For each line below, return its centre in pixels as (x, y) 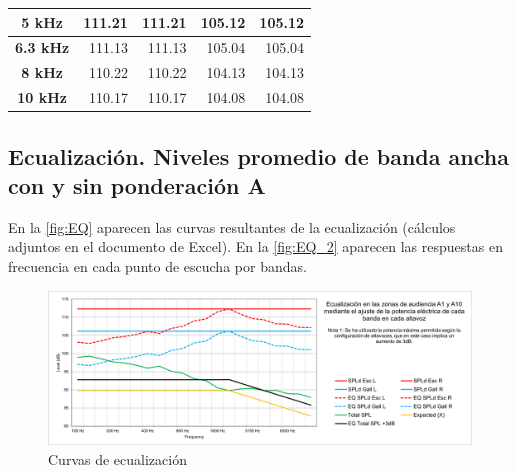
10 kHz (42, 97)
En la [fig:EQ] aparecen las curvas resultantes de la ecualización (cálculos (232, 226)
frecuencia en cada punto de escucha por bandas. (157, 265)
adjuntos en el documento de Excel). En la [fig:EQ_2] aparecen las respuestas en (255, 246)
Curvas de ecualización (117, 458)
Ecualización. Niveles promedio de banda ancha (258, 155)
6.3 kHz (42, 47)
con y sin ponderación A (137, 184)
